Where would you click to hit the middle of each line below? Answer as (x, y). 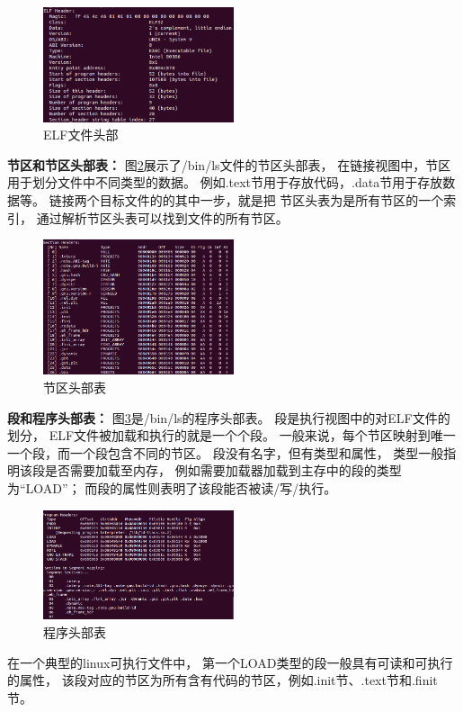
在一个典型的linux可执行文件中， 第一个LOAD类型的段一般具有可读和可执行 (230, 662)
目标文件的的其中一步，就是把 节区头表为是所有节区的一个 (272, 200)
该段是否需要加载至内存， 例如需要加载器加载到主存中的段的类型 (210, 470)
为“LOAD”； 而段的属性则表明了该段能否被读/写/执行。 (172, 488)
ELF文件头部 (81, 135)
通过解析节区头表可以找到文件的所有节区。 (162, 217)
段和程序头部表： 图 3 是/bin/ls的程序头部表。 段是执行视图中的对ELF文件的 (229, 417)
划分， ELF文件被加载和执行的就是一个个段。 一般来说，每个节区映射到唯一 (231, 435)
